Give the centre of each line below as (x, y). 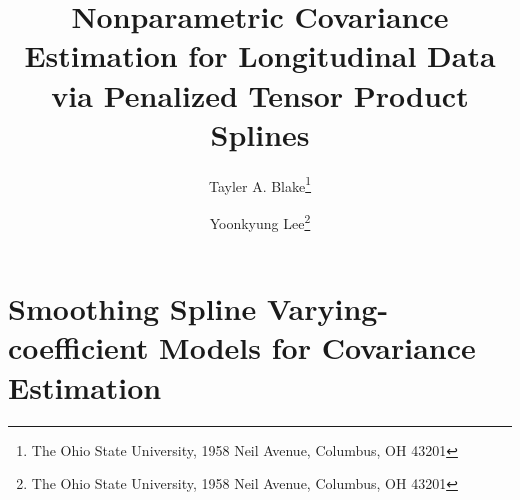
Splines (260, 133)
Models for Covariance (317, 347)
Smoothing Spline (132, 308)
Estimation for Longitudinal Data (260, 55)
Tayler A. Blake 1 (260, 184)
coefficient (78, 347)
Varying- (327, 308)
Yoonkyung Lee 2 (260, 221)
